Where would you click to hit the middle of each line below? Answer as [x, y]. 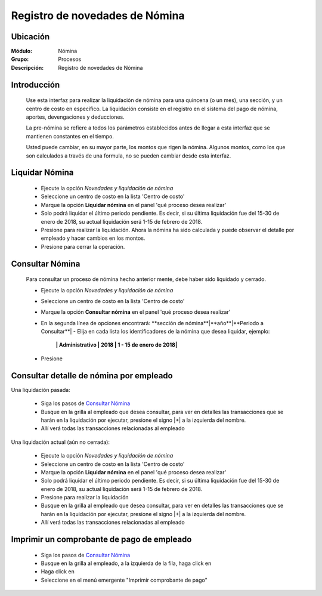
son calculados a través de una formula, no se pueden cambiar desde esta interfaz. [129, 156]
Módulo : [22, 51]
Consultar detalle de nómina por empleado [92, 376]
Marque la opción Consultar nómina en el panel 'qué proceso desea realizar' [136, 312]
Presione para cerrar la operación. [83, 246]
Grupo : [20, 59]
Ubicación [30, 37]
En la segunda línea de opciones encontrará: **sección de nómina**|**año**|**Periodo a [152, 323]
